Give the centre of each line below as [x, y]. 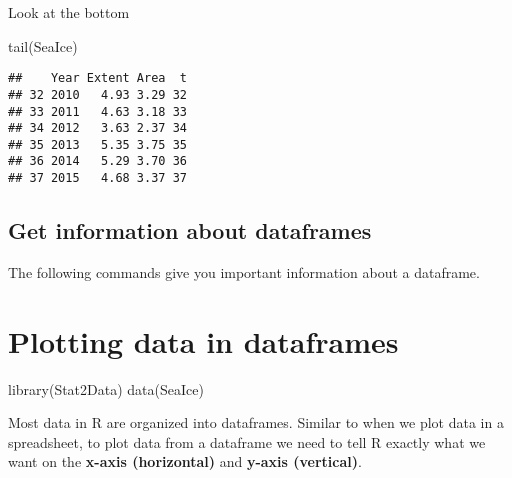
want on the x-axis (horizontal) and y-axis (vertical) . [185, 461]
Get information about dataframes [190, 230]
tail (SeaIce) [43, 45]
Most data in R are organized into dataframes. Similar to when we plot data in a [256, 422]
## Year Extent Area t [97, 78]
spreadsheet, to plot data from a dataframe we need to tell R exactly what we [247, 441]
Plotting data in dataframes [203, 340]
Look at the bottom [69, 12]
